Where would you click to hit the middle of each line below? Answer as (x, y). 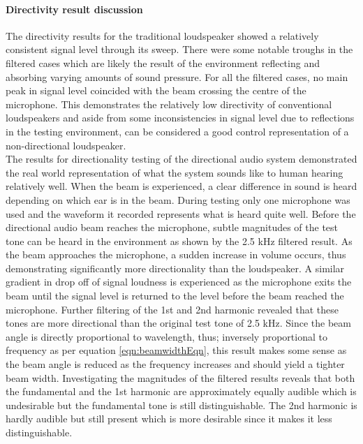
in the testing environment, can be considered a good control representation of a (177, 131)
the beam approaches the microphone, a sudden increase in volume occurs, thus (176, 254)
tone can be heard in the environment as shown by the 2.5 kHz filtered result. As (179, 240)
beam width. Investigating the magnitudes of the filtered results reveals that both (180, 377)
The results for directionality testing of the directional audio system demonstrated (181, 159)
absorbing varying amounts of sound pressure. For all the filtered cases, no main (177, 76)
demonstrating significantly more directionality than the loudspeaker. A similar (175, 268)
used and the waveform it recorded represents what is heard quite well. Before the (181, 213)
